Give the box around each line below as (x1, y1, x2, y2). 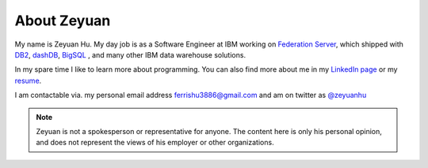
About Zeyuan (14, 12, 111, 29)
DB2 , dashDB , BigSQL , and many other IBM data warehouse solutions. (14, 50, 246, 59)
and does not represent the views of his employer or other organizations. (36, 138, 274, 147)
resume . (14, 76, 42, 85)
